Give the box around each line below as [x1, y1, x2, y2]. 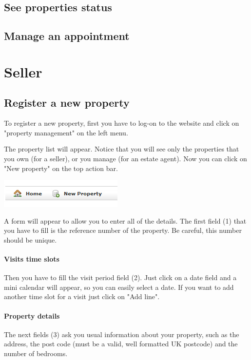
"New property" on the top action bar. [4, 163, 118, 173]
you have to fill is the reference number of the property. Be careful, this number [4, 225, 242, 235]
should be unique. [4, 234, 57, 245]
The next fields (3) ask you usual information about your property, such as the [4, 329, 239, 339]
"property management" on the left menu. [4, 127, 128, 137]
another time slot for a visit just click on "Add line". [4, 291, 160, 302]
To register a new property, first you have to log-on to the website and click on [4, 118, 239, 128]
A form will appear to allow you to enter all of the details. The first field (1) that [4, 215, 247, 226]
